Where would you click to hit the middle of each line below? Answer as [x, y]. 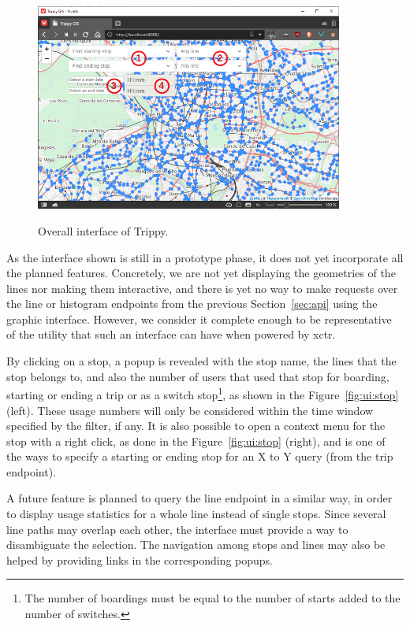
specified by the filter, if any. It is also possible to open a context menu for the [196, 426]
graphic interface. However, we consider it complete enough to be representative [199, 319]
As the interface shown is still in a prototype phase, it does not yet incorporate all [205, 257]
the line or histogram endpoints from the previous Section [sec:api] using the [192, 304]
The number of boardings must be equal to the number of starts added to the [212, 598]
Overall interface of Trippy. [103, 230]
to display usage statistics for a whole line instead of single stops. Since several [196, 514]
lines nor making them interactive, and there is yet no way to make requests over [202, 288]
